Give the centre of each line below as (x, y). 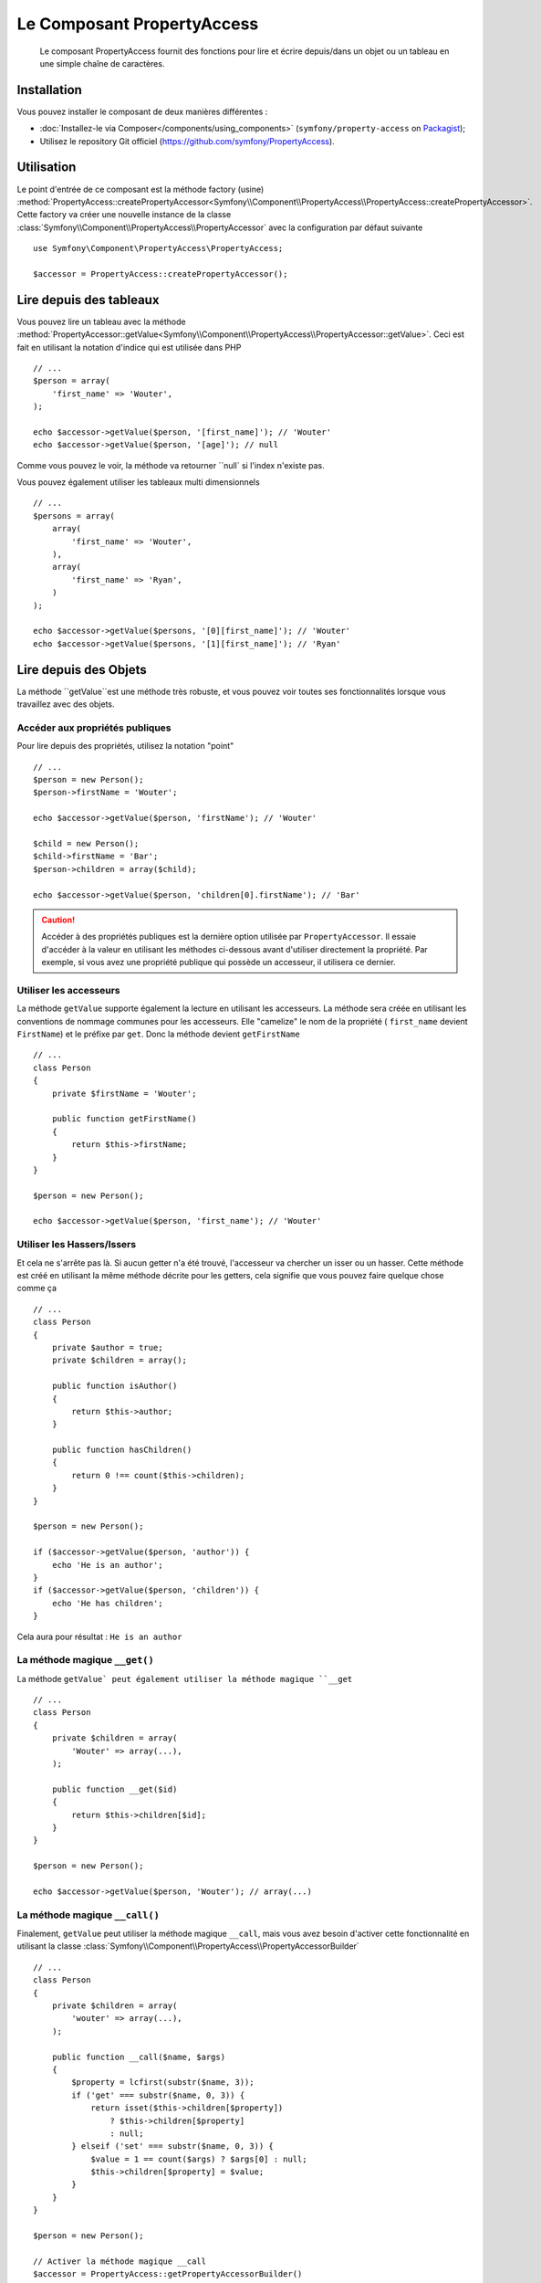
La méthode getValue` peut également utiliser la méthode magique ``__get (185, 1678)
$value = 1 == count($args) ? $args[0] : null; (199, 2159)
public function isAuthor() (114, 1386)
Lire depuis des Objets (82, 670)
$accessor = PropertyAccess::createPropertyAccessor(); (161, 274)
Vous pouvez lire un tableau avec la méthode (101, 321)
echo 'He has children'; (107, 1603)
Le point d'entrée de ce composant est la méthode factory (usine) (140, 189)
